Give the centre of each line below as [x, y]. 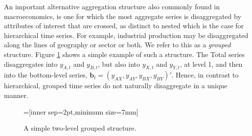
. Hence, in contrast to [205, 75]
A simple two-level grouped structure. [80, 128]
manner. [16, 95]
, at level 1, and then [211, 64]
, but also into [119, 64]
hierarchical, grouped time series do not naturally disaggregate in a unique [116, 86]
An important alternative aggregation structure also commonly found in [112, 6]
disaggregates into [31, 64]
